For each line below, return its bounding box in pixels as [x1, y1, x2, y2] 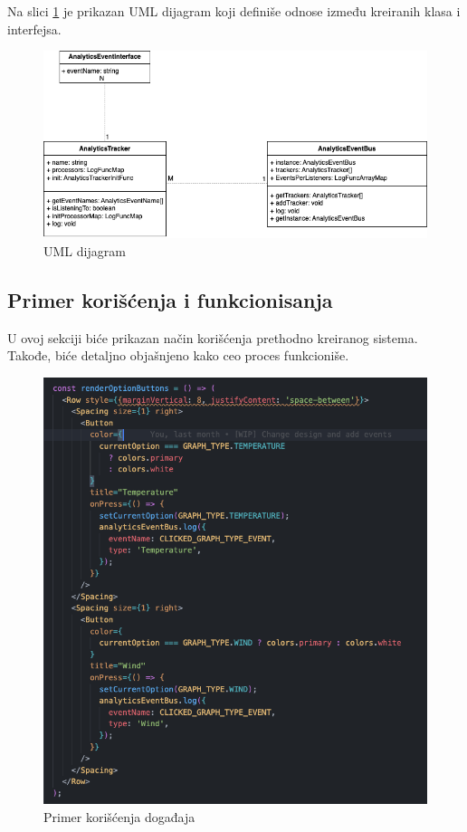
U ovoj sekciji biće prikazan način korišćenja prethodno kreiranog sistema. [7, 328, 418, 347]
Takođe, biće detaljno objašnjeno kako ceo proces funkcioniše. [7, 346, 349, 365]
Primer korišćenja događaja [43, 807, 195, 826]
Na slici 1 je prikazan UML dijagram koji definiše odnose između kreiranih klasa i [7, 2, 461, 20]
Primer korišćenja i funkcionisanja [7, 285, 333, 313]
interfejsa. [7, 19, 62, 38]
